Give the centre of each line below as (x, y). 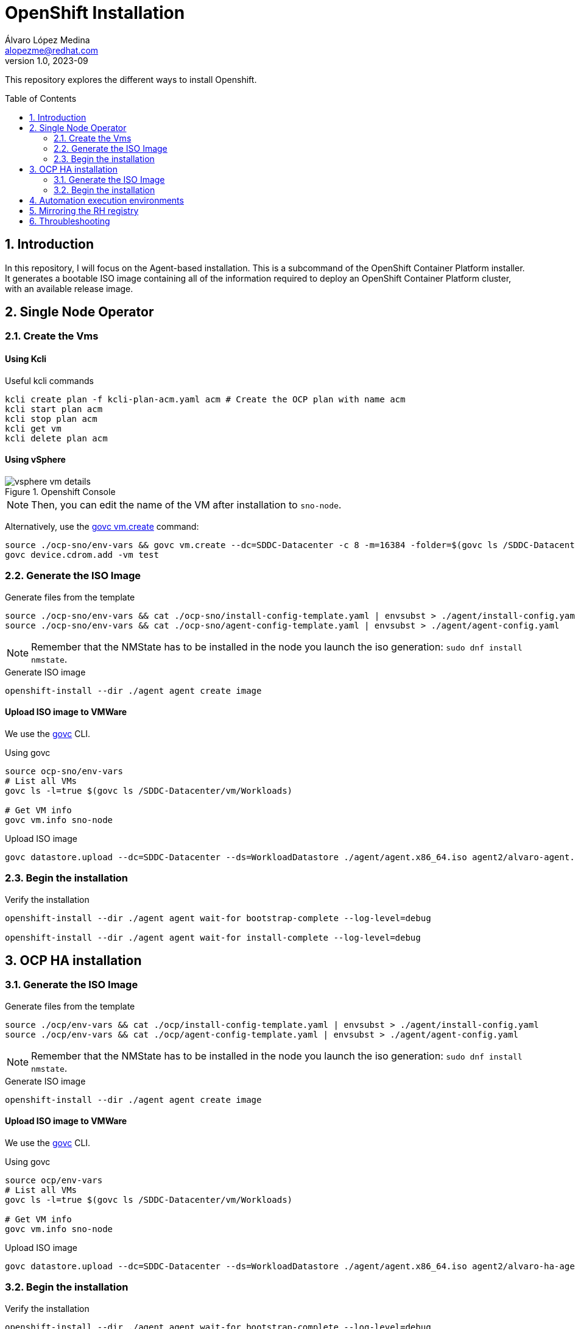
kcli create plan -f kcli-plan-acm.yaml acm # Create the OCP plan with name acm (205, 399)
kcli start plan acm (54, 409)
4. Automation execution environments (107, 200)
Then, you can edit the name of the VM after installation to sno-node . (186, 504)
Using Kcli (26, 359)
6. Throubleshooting (70, 221)
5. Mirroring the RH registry (84, 210)
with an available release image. (69, 288)
